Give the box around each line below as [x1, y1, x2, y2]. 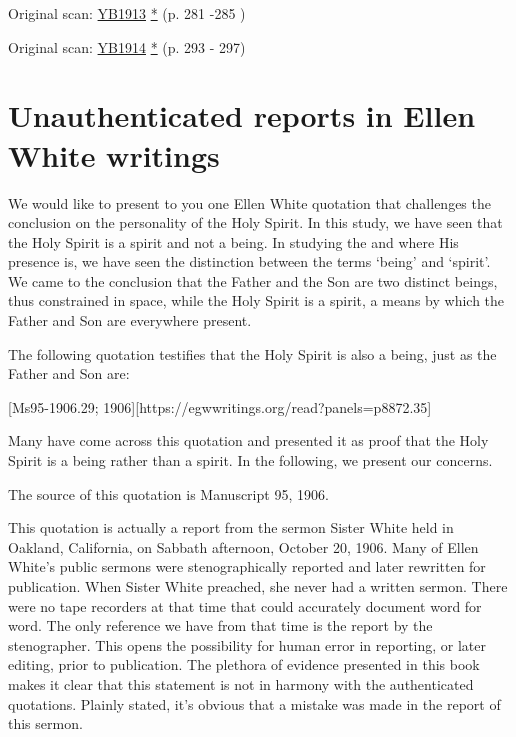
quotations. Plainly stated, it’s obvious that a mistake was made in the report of [8, 693, 501, 714]
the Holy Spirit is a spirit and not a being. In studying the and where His [8, 231, 459, 252]
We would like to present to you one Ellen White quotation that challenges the [8, 192, 491, 213]
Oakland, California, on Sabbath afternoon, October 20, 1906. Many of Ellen [8, 536, 479, 557]
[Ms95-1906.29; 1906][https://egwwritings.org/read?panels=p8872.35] [8, 396, 432, 417]
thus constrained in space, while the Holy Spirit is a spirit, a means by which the [8, 290, 505, 311]
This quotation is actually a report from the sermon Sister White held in [8, 517, 454, 538]
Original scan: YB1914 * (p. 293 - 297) [8, 36, 246, 57]
